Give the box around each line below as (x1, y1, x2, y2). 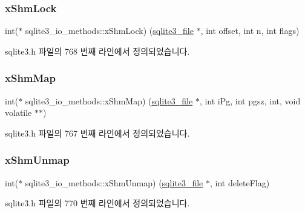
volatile (5, 106, 32, 119)
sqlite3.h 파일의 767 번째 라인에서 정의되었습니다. (5, 126, 190, 139)
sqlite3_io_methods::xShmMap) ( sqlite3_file (25, 94, 193, 107)
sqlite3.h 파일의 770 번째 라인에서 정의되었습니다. (5, 197, 190, 209)
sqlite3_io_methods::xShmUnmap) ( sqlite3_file (25, 176, 203, 189)
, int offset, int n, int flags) (200, 24, 300, 37)
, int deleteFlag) (210, 176, 270, 189)
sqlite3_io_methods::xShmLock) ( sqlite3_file (25, 24, 194, 37)
